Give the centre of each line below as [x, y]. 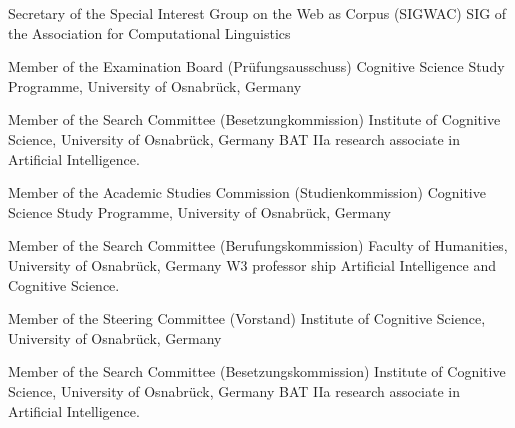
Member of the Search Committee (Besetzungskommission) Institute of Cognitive [257, 371]
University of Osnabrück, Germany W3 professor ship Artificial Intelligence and [252, 264]
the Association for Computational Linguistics [149, 32]
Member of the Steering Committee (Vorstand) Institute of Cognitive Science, [247, 318]
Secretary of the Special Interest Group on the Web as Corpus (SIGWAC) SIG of [257, 13]
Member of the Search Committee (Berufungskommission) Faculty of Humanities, [258, 245]
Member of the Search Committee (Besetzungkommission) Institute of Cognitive [254, 119]
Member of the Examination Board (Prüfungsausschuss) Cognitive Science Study [256, 66]
